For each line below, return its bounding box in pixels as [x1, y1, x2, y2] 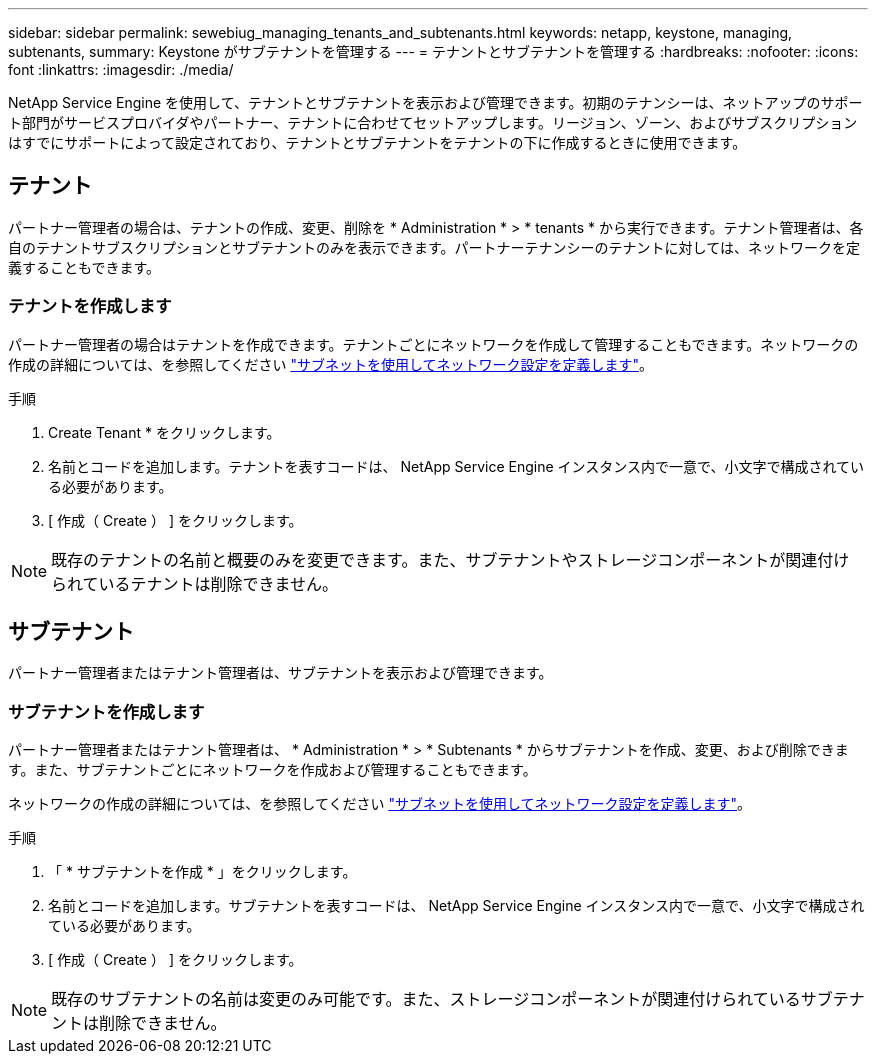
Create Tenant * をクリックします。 [48, 423, 281, 441]
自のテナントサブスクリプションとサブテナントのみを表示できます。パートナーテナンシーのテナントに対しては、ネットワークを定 [8, 238, 860, 256]
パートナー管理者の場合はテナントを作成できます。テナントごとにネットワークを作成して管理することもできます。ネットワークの [8, 335, 859, 353]
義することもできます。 [8, 258, 161, 276]
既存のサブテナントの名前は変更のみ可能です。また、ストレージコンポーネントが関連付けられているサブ [51, 989, 833, 1010]
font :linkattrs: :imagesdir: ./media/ [8, 61, 234, 78]
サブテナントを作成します [8, 701, 205, 722]
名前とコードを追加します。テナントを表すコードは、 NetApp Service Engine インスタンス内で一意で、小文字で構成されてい [48, 457, 865, 475]
